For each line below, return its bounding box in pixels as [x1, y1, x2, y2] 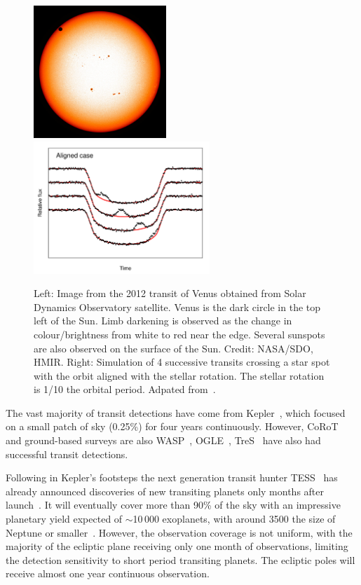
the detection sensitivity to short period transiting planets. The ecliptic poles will [6, 552, 355, 567]
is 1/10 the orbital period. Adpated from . [34, 382, 216, 397]
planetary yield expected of [6, 511, 123, 526]
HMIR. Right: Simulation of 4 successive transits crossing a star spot [34, 355, 330, 369]
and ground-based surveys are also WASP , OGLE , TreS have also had [6, 433, 321, 448]
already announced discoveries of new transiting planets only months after [6, 483, 325, 498]
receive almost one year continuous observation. [6, 566, 210, 581]
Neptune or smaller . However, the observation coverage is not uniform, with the [6, 525, 353, 539]
